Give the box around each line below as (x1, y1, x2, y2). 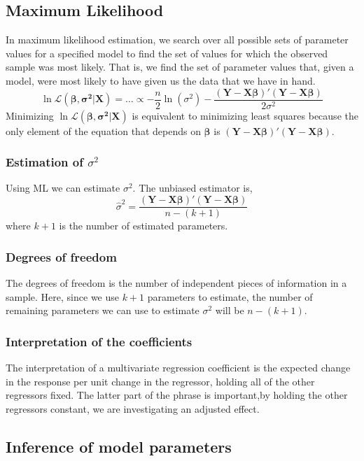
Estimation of (6, 153, 83, 171)
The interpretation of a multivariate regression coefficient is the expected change (6, 360, 351, 374)
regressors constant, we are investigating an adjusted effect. (6, 401, 260, 416)
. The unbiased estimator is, (132, 180, 253, 195)
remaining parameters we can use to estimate (6, 303, 199, 318)
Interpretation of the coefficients (6, 332, 192, 350)
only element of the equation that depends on (6, 123, 201, 138)
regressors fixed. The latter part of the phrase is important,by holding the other (6, 388, 348, 402)
